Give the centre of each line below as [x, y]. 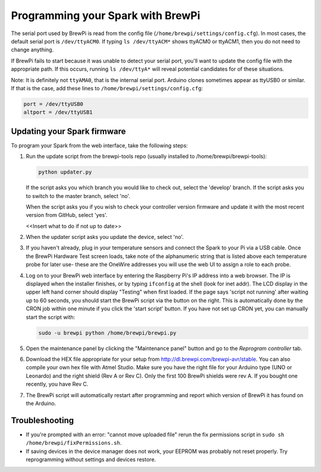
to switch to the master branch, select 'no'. [78, 196]
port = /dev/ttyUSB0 [53, 104]
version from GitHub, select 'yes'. [67, 215]
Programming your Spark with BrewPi [106, 15]
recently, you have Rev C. [57, 384]
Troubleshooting [43, 420]
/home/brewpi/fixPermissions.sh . [74, 443]
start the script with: [51, 317]
